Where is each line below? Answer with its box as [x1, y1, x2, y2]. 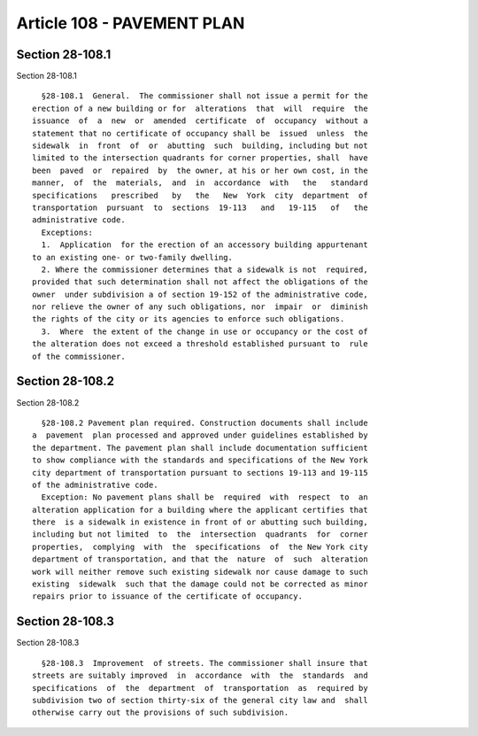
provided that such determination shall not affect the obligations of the [32, 277, 368, 287]
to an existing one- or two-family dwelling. [32, 252, 234, 262]
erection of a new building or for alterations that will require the [32, 103, 368, 113]
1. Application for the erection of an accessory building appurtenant [41, 240, 368, 250]
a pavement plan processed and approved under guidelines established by [32, 430, 368, 440]
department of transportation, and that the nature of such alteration [32, 554, 368, 564]
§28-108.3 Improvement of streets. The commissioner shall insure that [41, 658, 368, 668]
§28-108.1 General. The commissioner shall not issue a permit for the [41, 91, 368, 101]
